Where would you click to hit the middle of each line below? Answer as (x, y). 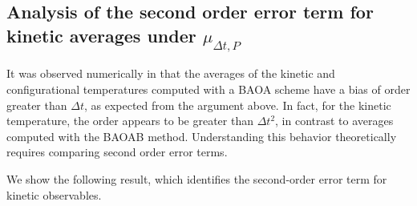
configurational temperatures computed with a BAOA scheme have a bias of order (208, 89)
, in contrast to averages (334, 121)
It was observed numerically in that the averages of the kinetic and (171, 73)
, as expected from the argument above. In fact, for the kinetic (237, 105)
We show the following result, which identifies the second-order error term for (197, 178)
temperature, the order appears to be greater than (130, 121)
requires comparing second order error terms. (117, 152)
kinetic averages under (101, 35)
